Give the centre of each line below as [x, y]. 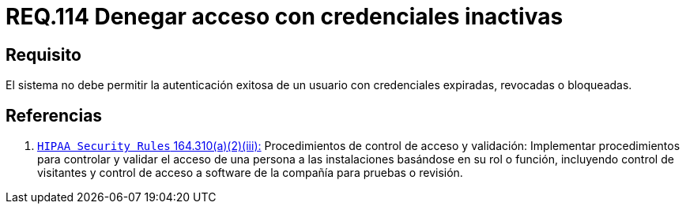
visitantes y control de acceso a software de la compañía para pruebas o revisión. [250, 173]
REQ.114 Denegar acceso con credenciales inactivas [285, 17]
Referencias [54, 115]
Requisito [43, 54]
